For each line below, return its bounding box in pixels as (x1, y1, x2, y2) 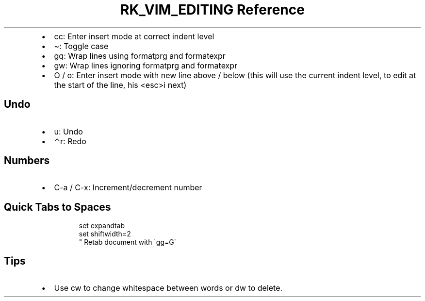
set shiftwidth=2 (79, 230, 131, 238)
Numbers (4, 154, 50, 167)
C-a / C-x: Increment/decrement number (54, 183, 202, 193)
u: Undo (54, 126, 83, 136)
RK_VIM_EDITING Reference (120, 1, 305, 18)
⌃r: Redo (54, 136, 86, 146)
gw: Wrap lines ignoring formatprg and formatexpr (54, 60, 238, 70)
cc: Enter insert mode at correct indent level (54, 31, 214, 41)
